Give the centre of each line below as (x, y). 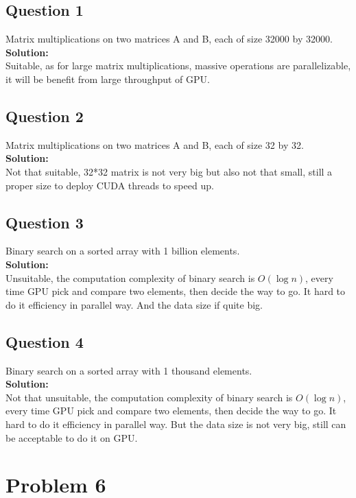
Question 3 (45, 222)
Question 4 (45, 341)
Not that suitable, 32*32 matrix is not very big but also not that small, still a (169, 171)
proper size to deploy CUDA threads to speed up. (110, 185)
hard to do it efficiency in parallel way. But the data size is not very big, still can (176, 424)
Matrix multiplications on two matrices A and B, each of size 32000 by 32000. (169, 39)
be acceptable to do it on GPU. (72, 437)
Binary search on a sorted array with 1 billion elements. (123, 251)
